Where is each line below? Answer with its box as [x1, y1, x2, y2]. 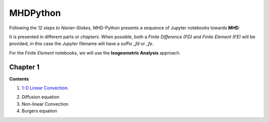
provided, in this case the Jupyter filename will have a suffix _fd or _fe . [9, 41, 154, 47]
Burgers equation [21, 108, 57, 114]
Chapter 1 [9, 62, 40, 71]
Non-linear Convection [21, 101, 69, 107]
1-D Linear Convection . [21, 85, 69, 91]
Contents [9, 76, 29, 82]
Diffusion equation [21, 94, 60, 100]
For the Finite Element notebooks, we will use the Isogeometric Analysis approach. [9, 50, 181, 56]
